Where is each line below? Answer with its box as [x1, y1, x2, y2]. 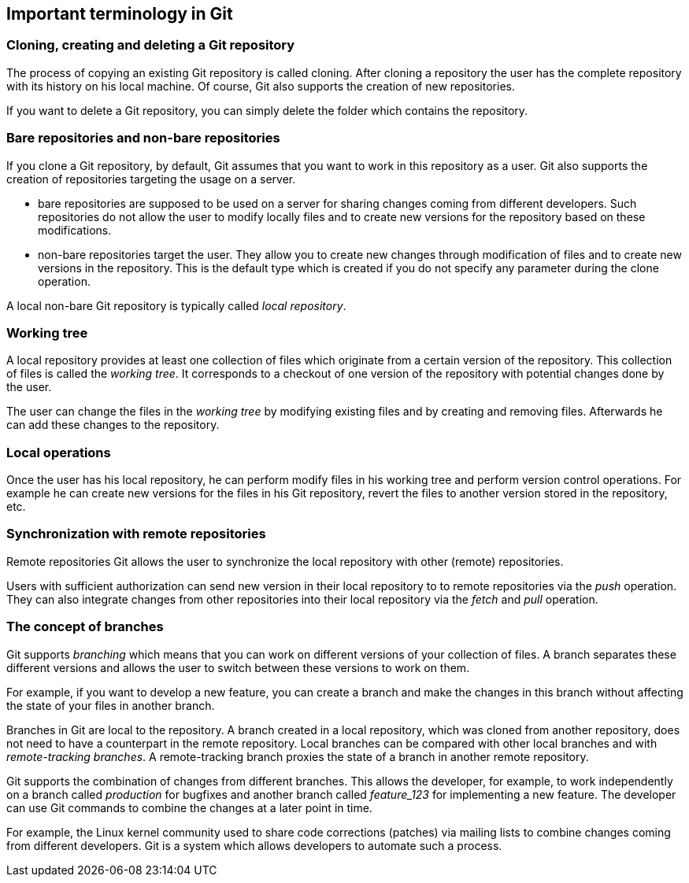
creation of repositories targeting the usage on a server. [6, 172, 296, 186]
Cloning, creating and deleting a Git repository [6, 37, 295, 54]
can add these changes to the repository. [6, 418, 220, 432]
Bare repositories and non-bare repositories [6, 130, 280, 146]
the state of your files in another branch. [6, 698, 215, 712]
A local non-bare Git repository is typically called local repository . [6, 298, 346, 312]
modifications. [38, 223, 112, 237]
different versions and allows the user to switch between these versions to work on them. [6, 660, 470, 674]
